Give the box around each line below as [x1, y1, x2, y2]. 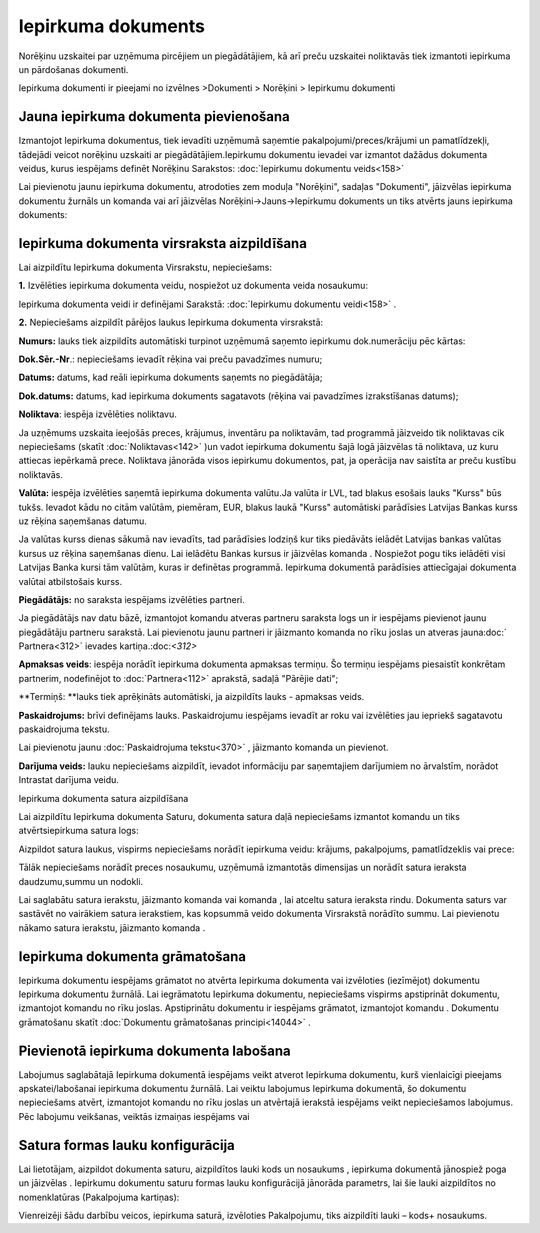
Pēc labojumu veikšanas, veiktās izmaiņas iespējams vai [18, 1110, 250, 1122]
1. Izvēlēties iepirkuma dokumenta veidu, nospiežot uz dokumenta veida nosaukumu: [18, 280, 369, 292]
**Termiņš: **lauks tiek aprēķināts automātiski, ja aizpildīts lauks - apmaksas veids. [18, 691, 365, 703]
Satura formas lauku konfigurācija [18, 1136, 235, 1154]
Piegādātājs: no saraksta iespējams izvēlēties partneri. [18, 593, 245, 605]
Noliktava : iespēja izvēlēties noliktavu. [18, 408, 177, 420]
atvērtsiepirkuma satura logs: [18, 825, 139, 837]
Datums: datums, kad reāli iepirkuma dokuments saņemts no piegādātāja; [18, 371, 323, 384]
